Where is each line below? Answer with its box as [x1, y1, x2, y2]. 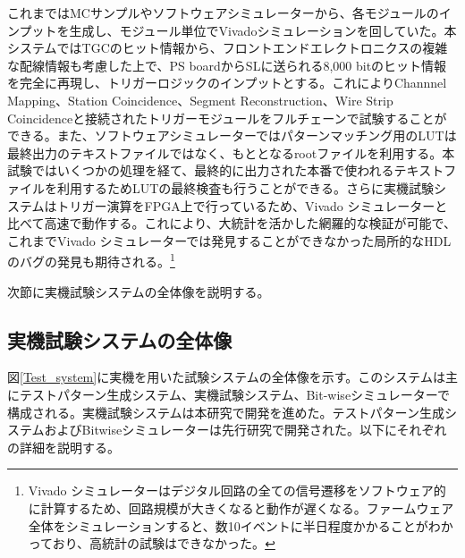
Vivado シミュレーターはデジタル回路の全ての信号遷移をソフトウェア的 [28, 481, 446, 500]
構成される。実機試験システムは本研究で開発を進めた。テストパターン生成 [7, 402, 444, 421]
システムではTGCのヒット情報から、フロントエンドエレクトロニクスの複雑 [7, 38, 448, 57]
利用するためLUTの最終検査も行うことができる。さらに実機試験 [56, 178, 435, 197]
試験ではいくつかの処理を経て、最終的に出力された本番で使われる [7, 161, 394, 180]
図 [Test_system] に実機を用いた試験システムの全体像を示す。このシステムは [7, 368, 445, 386]
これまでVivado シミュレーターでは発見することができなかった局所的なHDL [7, 231, 452, 249]
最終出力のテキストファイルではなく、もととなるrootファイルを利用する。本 [7, 143, 455, 162]
